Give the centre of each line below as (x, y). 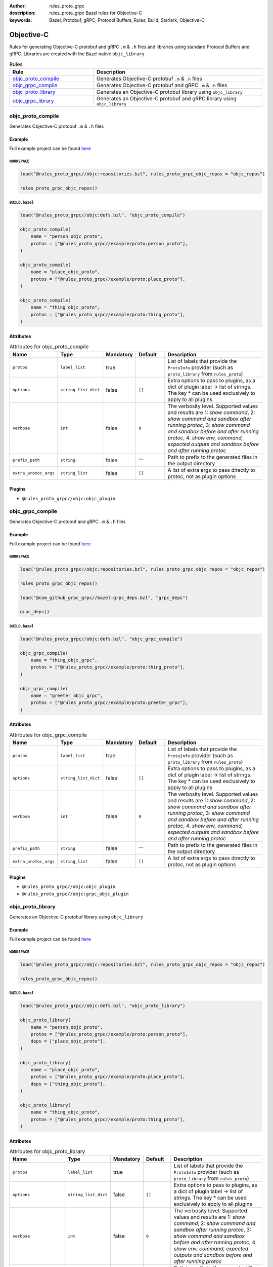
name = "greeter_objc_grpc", (67, 696)
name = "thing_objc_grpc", (64, 660)
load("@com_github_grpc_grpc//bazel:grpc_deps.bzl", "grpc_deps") (104, 598)
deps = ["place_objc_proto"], (68, 1041)
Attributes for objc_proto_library (47, 1151)
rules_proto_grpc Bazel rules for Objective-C (96, 13)
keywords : (21, 20)
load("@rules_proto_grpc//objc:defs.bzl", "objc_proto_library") (103, 1006)
